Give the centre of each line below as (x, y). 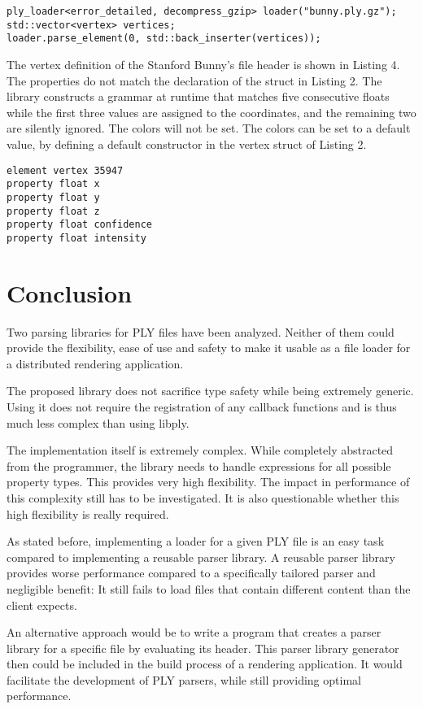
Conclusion (70, 292)
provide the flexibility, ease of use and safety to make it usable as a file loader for (209, 348)
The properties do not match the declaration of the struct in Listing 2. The (194, 80)
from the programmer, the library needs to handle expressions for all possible (199, 465)
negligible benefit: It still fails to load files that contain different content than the (209, 588)
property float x (53, 184)
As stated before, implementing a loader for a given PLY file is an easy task (196, 541)
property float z (53, 211)
